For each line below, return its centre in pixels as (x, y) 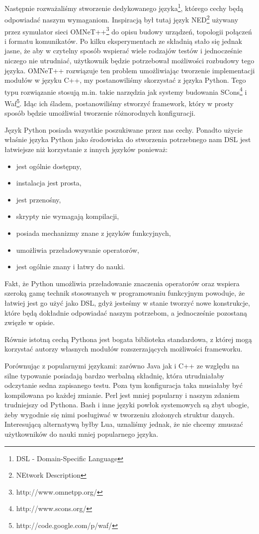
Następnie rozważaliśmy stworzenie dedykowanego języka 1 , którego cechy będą (124, 7)
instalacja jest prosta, (49, 183)
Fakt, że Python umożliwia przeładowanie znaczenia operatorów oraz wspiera (122, 283)
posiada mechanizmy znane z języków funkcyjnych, (93, 233)
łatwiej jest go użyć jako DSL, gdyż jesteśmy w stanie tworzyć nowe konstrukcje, (127, 302)
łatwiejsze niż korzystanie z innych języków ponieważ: (86, 149)
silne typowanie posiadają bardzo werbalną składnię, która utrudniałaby (114, 375)
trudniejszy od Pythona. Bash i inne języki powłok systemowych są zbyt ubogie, (127, 405)
